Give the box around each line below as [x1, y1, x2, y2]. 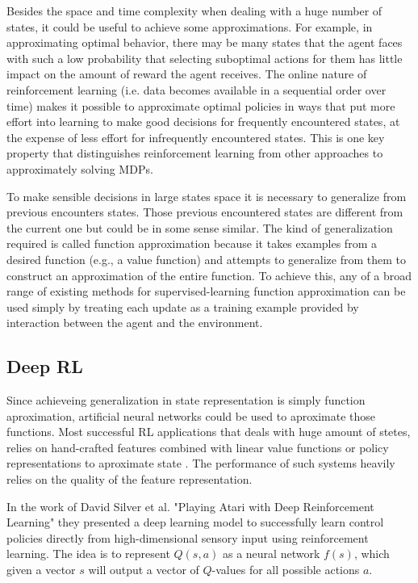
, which [353, 545, 390, 562]
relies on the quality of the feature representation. [6, 471, 253, 488]
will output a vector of [88, 561, 199, 578]
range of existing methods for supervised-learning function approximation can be [6, 283, 406, 300]
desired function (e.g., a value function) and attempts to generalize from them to [6, 250, 406, 267]
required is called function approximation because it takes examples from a [6, 235, 377, 252]
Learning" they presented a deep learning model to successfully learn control [6, 514, 384, 531]
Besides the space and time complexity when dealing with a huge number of [6, 2, 382, 19]
